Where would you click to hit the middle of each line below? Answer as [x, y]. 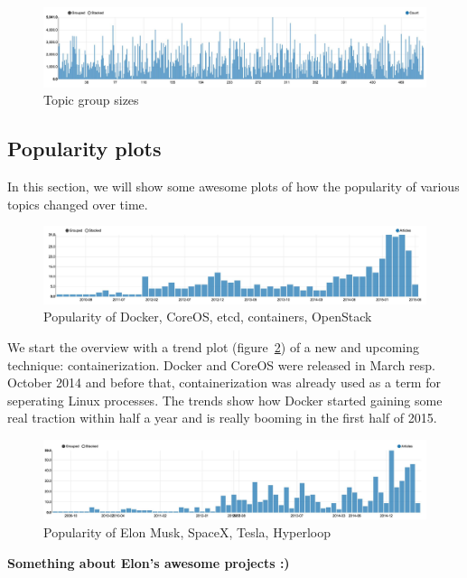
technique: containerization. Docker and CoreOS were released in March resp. [221, 364]
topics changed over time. [78, 204]
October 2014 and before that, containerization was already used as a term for [224, 382]
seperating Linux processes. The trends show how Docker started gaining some [225, 400]
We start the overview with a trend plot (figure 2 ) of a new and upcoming [214, 346]
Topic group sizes [91, 100]
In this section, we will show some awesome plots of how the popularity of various [233, 186]
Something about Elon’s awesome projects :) [149, 562]
